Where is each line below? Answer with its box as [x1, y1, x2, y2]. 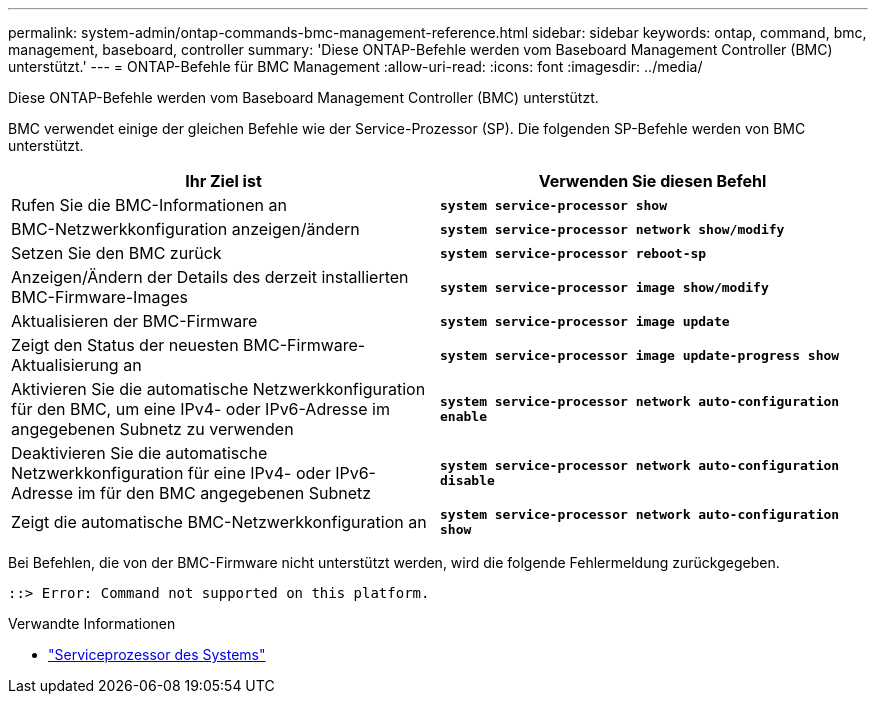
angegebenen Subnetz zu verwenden [11, 419, 294, 439]
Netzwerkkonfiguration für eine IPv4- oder [11, 463, 331, 483]
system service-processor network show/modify [440, 221, 785, 237]
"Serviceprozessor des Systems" [48, 646, 266, 663]
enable [440, 409, 487, 424]
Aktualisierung [11, 355, 119, 375]
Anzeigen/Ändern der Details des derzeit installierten [11, 267, 409, 287]
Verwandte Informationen [8, 615, 176, 632]
